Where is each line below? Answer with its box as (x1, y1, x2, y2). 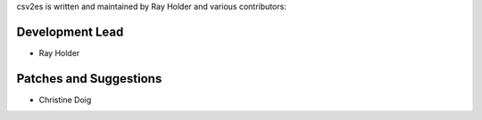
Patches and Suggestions (16, 71, 162, 86)
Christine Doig (38, 94, 92, 105)
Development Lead (16, 24, 124, 39)
